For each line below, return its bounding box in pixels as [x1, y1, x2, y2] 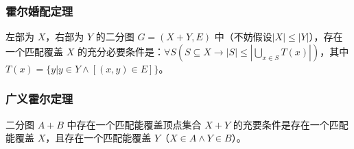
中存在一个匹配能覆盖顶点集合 [67, 117, 202, 131]
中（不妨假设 [214, 29, 272, 44]
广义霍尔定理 [5, 90, 73, 107]
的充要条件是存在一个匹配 [233, 117, 349, 131]
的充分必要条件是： [77, 44, 164, 58]
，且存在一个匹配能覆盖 [45, 131, 152, 145]
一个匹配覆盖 [5, 44, 63, 58]
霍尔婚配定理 [5, 2, 73, 19]
